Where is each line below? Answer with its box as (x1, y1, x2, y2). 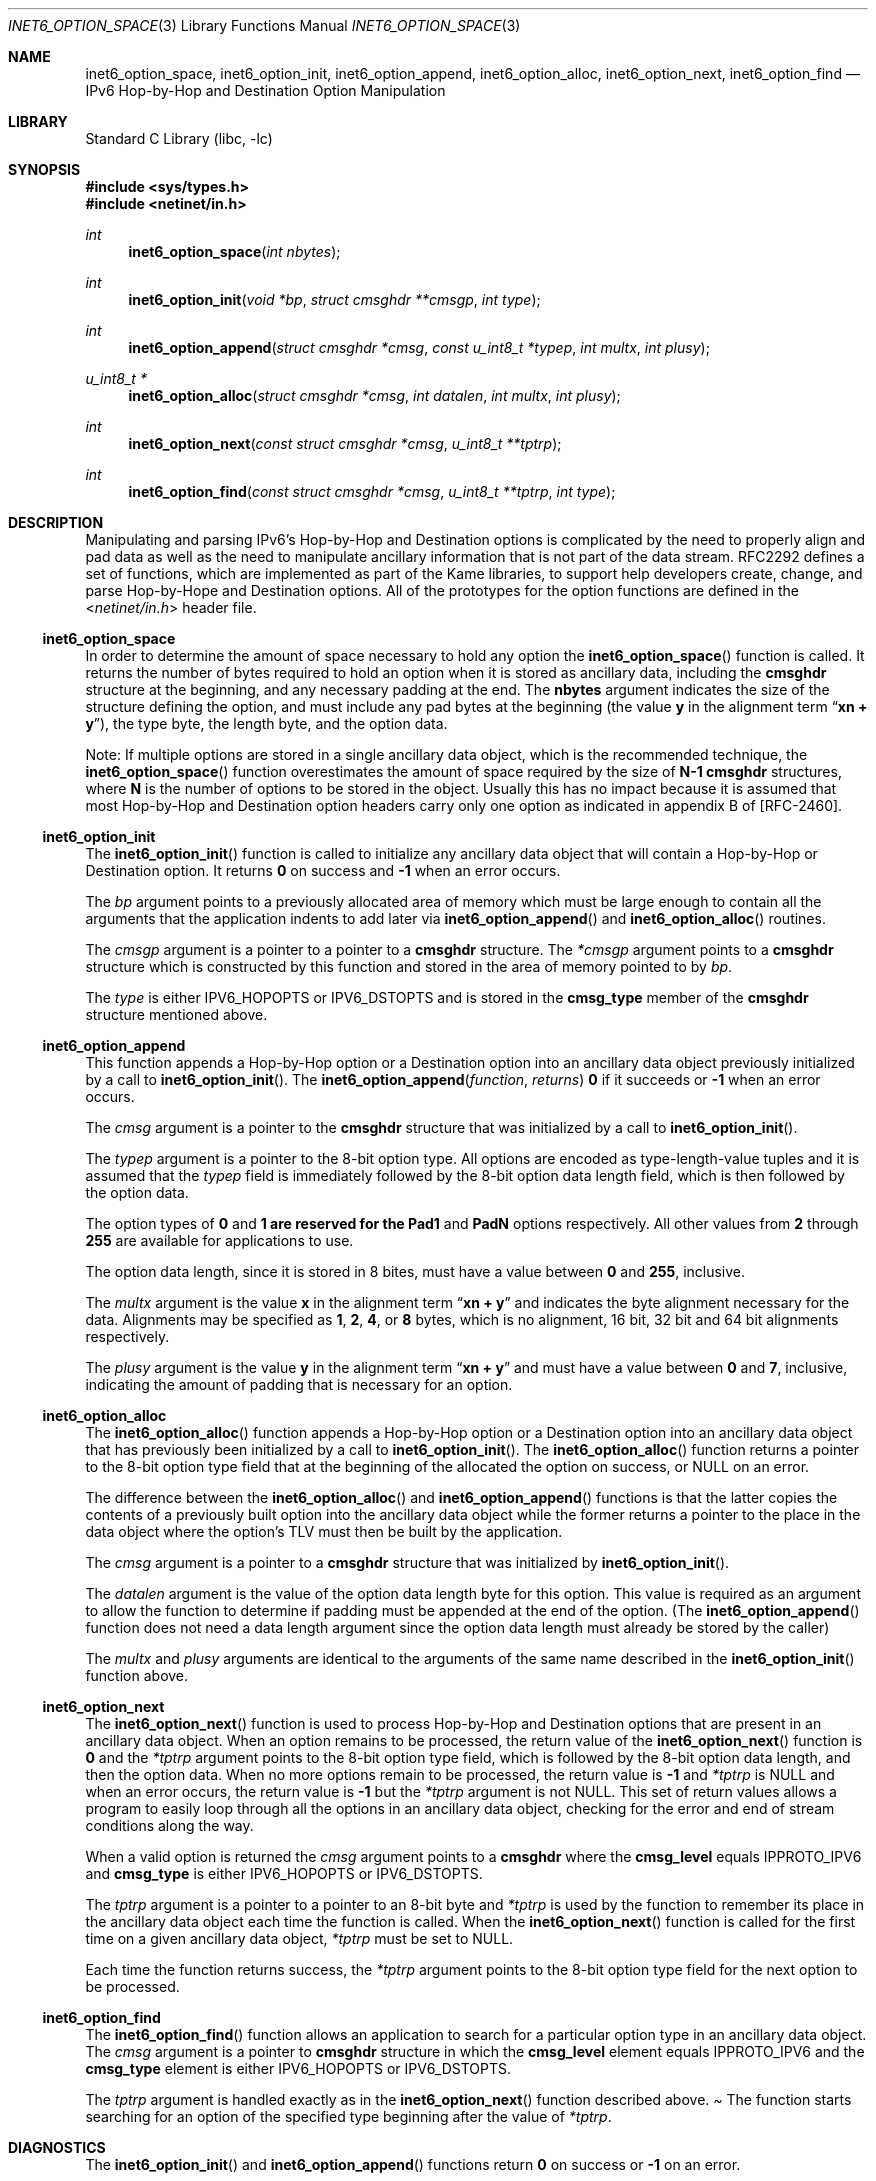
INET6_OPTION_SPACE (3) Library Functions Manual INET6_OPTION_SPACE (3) (8, 17, 521, 34)
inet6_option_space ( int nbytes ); (128, 243, 341, 260)
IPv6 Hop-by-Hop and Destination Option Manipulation (85, 82, 446, 99)
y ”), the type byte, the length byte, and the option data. (85, 715, 448, 732)
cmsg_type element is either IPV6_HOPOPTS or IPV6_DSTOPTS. (85, 2060, 512, 2077)
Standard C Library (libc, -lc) (85, 130, 273, 147)
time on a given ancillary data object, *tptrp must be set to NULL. (85, 1930, 514, 1947)
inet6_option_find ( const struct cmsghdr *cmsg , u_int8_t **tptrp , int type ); (128, 483, 616, 500)
